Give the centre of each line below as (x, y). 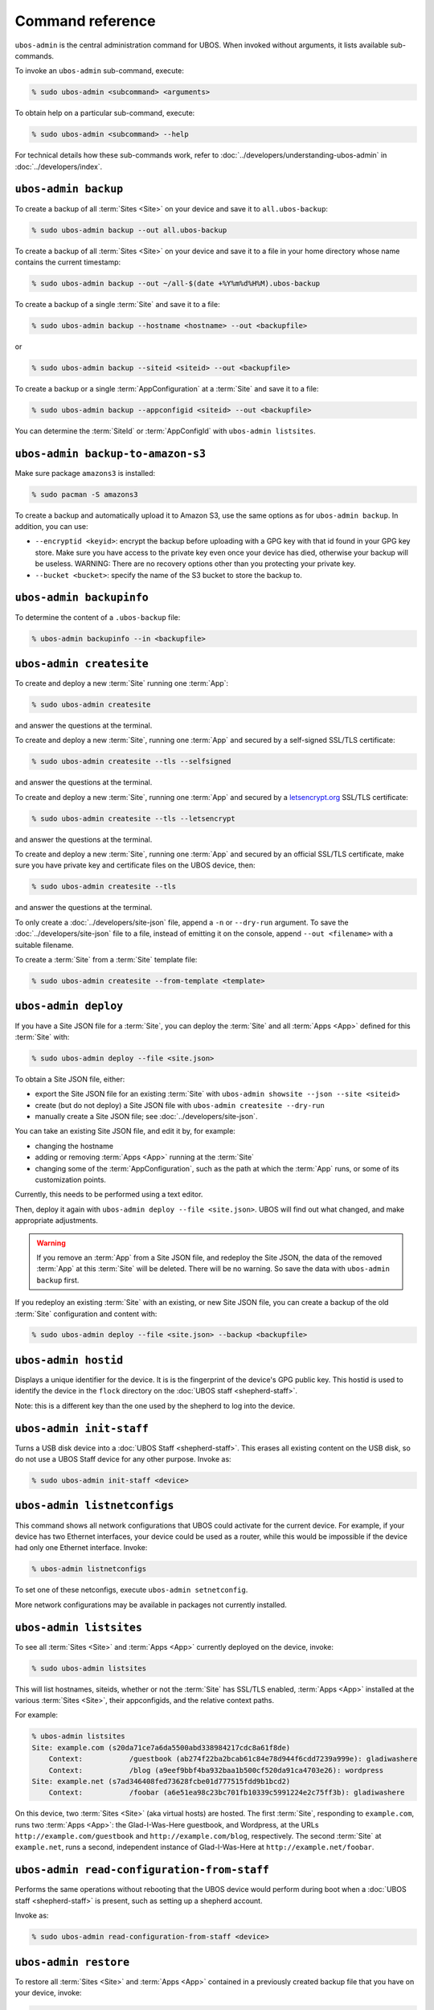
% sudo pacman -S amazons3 (85, 494)
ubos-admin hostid (69, 1360)
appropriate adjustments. (56, 1220)
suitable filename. (44, 945)
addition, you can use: (51, 527)
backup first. (58, 1280)
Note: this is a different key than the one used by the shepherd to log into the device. (155, 1405)
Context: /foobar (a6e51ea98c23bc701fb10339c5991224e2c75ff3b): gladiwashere (227, 1793)
